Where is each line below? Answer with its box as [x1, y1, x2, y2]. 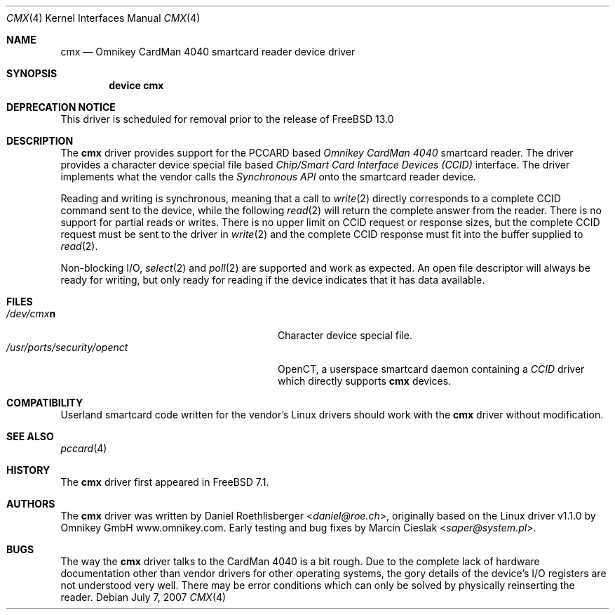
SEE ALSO [6, 430, 54, 442]
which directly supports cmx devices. [278, 375, 452, 387]
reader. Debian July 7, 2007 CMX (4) [60, 591, 227, 603]
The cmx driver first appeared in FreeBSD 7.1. [60, 476, 269, 488]
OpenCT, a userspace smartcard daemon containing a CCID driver [278, 363, 585, 375]
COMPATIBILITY [6, 397, 83, 409]
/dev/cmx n [6, 307, 56, 319]
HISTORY [6, 464, 50, 476]
